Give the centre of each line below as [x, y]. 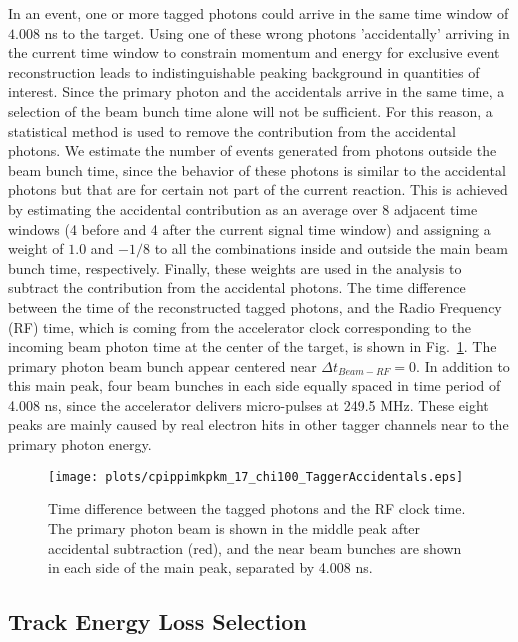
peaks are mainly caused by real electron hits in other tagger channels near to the [258, 424]
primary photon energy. [80, 444]
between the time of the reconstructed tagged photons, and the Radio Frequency [255, 306]
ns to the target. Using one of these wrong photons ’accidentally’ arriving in [277, 32]
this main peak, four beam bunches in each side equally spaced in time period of [254, 385]
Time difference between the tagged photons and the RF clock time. [257, 508]
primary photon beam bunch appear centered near [162, 365]
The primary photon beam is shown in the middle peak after [234, 527]
